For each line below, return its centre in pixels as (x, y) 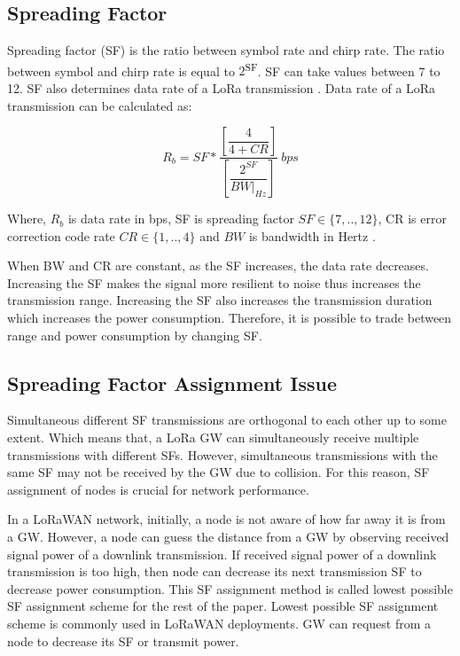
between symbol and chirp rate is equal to (121, 70)
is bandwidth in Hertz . (312, 235)
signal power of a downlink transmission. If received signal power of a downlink (222, 554)
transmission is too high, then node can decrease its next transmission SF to (214, 571)
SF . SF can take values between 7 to (343, 69)
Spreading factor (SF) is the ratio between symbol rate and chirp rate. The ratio (226, 50)
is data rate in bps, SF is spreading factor (181, 219)
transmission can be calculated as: (100, 105)
